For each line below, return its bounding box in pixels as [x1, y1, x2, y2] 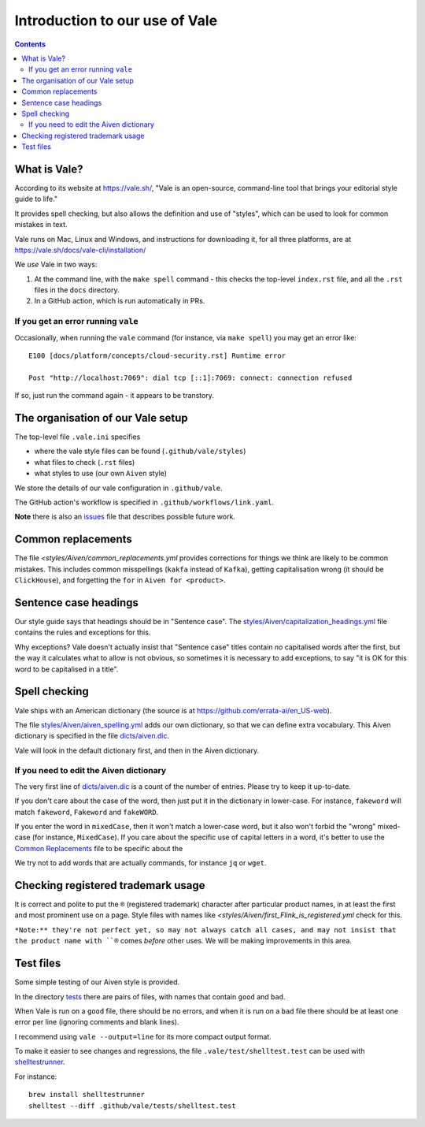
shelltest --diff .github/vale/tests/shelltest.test [28, 1101, 236, 1110]
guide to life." [14, 194, 58, 204]
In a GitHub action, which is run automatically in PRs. [34, 296, 205, 306]
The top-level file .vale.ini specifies [14, 432, 141, 441]
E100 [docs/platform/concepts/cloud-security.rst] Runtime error [28, 351, 286, 360]
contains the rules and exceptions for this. [14, 627, 151, 638]
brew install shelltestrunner [28, 1090, 146, 1099]
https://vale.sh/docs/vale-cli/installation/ [14, 245, 146, 255]
